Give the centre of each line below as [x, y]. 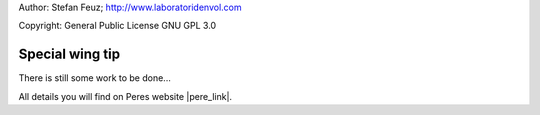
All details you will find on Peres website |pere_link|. [125, 96]
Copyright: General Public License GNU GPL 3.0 [117, 26]
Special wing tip [69, 54]
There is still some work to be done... [95, 78]
